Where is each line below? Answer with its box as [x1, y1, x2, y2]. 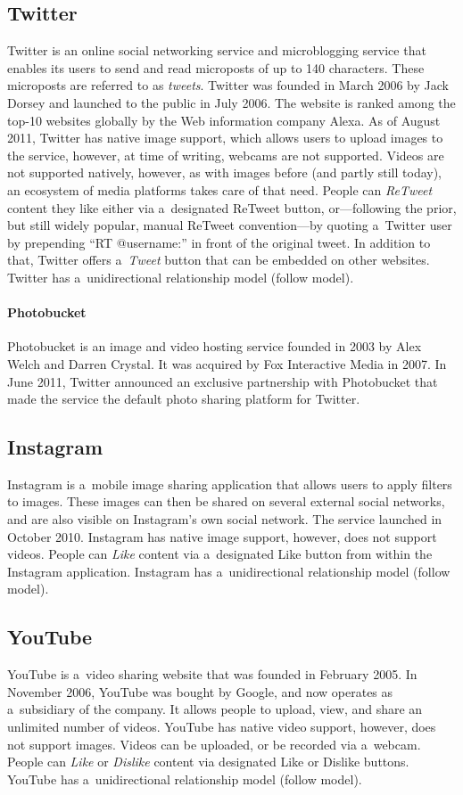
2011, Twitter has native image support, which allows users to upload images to [7, 128, 443, 147]
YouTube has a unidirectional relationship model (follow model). [7, 769, 362, 788]
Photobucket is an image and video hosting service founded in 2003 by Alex [7, 337, 422, 356]
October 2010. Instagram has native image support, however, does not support [7, 527, 437, 545]
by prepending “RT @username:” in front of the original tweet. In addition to [7, 233, 431, 251]
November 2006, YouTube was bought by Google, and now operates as [7, 682, 393, 701]
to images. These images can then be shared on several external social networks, [7, 492, 445, 511]
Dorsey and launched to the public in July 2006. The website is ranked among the [7, 93, 456, 111]
